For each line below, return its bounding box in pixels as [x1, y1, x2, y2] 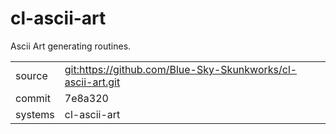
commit [15, 91, 51, 105]
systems [15, 107, 55, 121]
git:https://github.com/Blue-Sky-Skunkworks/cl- [64, 62, 298, 76]
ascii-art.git [64, 75, 121, 89]
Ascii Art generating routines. [10, 40, 132, 52]
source [15, 68, 48, 82]
